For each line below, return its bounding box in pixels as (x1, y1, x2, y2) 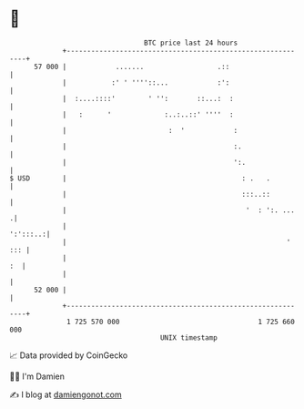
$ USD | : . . (9, 173, 271, 183)
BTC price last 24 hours (144, 38, 238, 47)
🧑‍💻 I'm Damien (9, 371, 66, 382)
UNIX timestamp (159, 332, 218, 343)
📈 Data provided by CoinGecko (9, 350, 128, 361)
